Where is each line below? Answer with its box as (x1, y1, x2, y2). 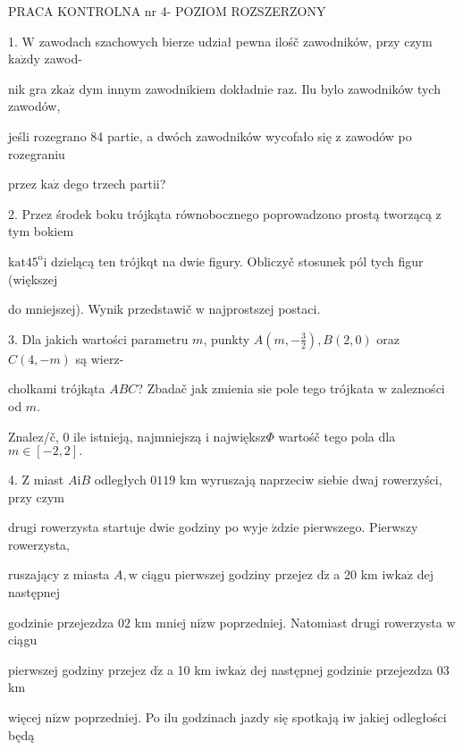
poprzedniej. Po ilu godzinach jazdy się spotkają (74, 708, 339, 727)
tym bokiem (8, 222, 74, 240)
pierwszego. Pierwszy (303, 518, 418, 536)
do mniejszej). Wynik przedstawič (8, 299, 192, 318)
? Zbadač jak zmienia (137, 379, 254, 398)
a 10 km (166, 660, 212, 678)
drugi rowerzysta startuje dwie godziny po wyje (8, 518, 268, 536)
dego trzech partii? (63, 174, 166, 193)
